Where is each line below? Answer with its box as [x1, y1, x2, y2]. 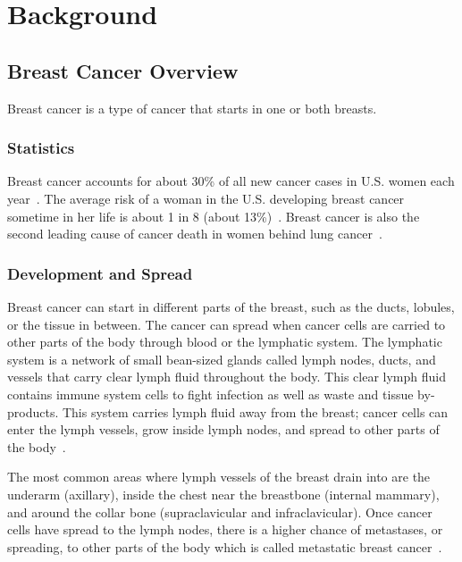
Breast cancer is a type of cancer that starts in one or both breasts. [7, 98, 377, 117]
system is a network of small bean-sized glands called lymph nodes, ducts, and [7, 349, 436, 368]
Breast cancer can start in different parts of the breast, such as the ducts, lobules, [7, 297, 455, 315]
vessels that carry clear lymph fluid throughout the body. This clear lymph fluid [7, 367, 446, 386]
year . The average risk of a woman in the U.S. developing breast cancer [7, 189, 405, 207]
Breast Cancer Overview [7, 56, 239, 84]
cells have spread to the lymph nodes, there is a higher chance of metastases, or [7, 520, 443, 539]
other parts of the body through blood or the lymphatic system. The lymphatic [7, 332, 442, 351]
